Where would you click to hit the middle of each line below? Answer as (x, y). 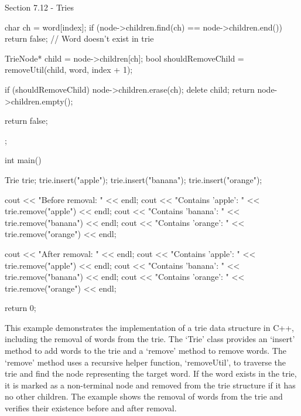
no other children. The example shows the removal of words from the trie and (144, 396)
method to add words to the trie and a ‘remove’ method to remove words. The (146, 351)
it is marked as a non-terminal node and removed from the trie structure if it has (150, 385)
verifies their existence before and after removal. (91, 408)
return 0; (20, 308)
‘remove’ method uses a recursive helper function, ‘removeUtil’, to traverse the (146, 362)
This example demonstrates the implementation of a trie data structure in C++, (149, 327)
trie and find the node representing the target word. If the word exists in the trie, (151, 373)
